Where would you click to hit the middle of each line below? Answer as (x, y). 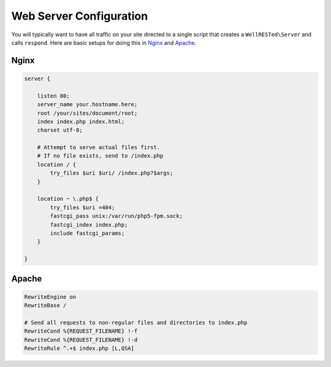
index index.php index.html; (81, 122)
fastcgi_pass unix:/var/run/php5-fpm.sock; (116, 216)
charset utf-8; (60, 130)
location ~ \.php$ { (68, 199)
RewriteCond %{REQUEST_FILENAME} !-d (81, 340)
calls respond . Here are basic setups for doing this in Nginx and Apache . (104, 42)
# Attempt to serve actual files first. (99, 148)
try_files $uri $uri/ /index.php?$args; (112, 173)
